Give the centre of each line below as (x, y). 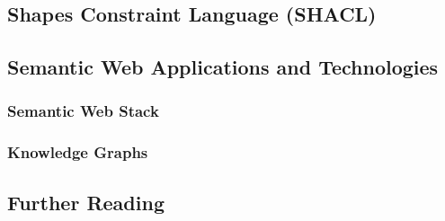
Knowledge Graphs (78, 152)
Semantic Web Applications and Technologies (223, 67)
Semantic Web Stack (83, 111)
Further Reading (86, 202)
